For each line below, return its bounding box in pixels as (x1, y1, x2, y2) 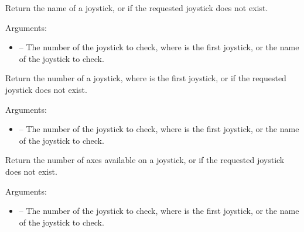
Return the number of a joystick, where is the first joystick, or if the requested (5, 72, 286, 84)
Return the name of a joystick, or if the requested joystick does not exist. (5, 2, 268, 13)
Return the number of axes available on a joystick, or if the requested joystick (5, 154, 285, 166)
